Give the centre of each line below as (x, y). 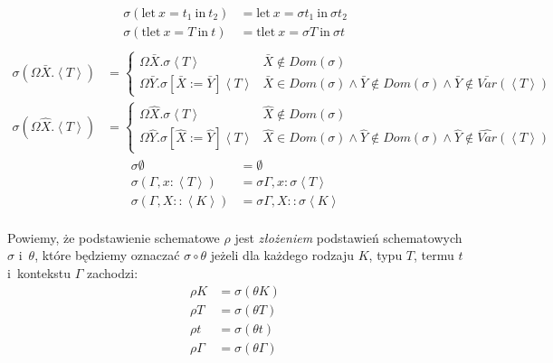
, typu (386, 255)
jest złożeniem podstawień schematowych (348, 237)
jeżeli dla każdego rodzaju (282, 255)
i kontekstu (39, 273)
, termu (434, 255)
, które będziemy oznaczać (107, 255)
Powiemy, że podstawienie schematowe (114, 237)
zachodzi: (113, 273)
